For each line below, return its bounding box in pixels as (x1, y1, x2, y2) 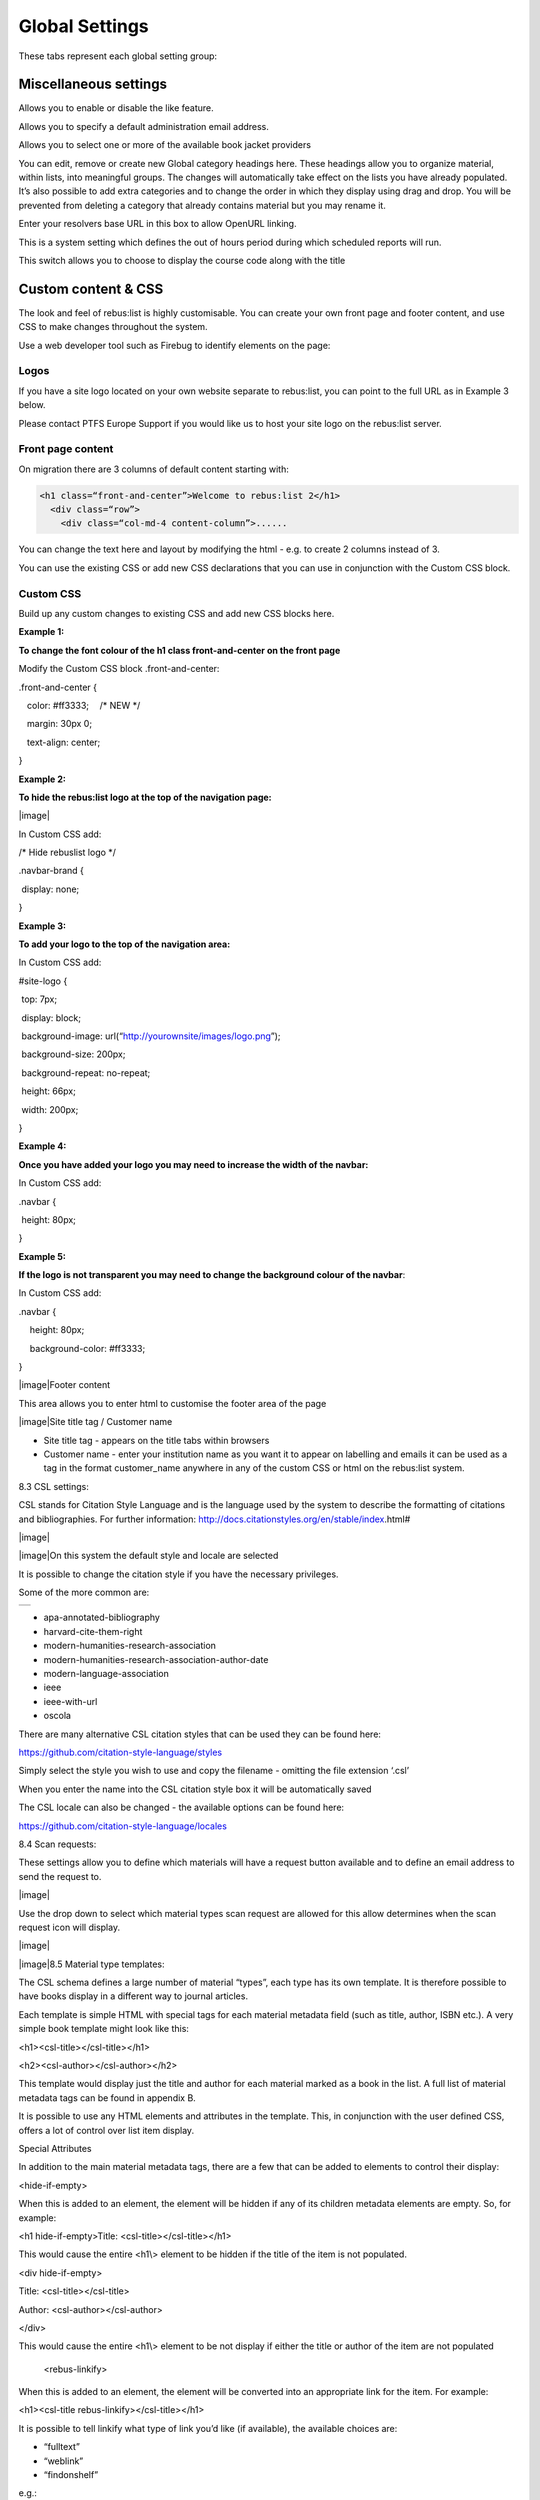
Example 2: (18, 773, 67, 785)
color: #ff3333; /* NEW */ (26, 699, 141, 711)
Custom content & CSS (18, 280, 164, 297)
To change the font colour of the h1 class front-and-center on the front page (18, 644, 341, 656)
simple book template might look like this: (18, 2023, 190, 2035)
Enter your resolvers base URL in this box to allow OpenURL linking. (18, 218, 297, 230)
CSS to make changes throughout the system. (18, 321, 209, 333)
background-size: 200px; (21, 1048, 126, 1060)
